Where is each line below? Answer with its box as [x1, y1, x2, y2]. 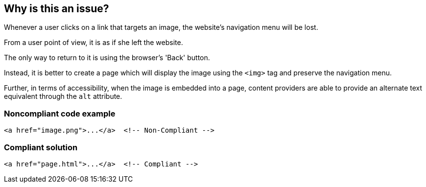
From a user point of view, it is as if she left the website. [4, 38, 183, 47]
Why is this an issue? [4, 2, 109, 15]
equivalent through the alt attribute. [4, 92, 122, 101]
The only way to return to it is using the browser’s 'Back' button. [4, 53, 210, 62]
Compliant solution [4, 142, 78, 152]
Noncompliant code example [4, 108, 116, 118]
